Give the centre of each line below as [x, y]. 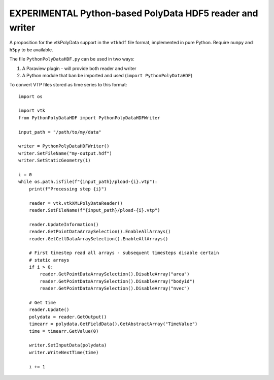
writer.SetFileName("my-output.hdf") [65, 153]
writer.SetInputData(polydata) [68, 345]
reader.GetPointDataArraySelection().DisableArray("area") [115, 274]
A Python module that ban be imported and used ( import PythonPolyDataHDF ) [107, 75]
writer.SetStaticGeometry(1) [55, 161]
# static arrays [49, 260]
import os [30, 96]
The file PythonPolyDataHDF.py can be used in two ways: [72, 59]
